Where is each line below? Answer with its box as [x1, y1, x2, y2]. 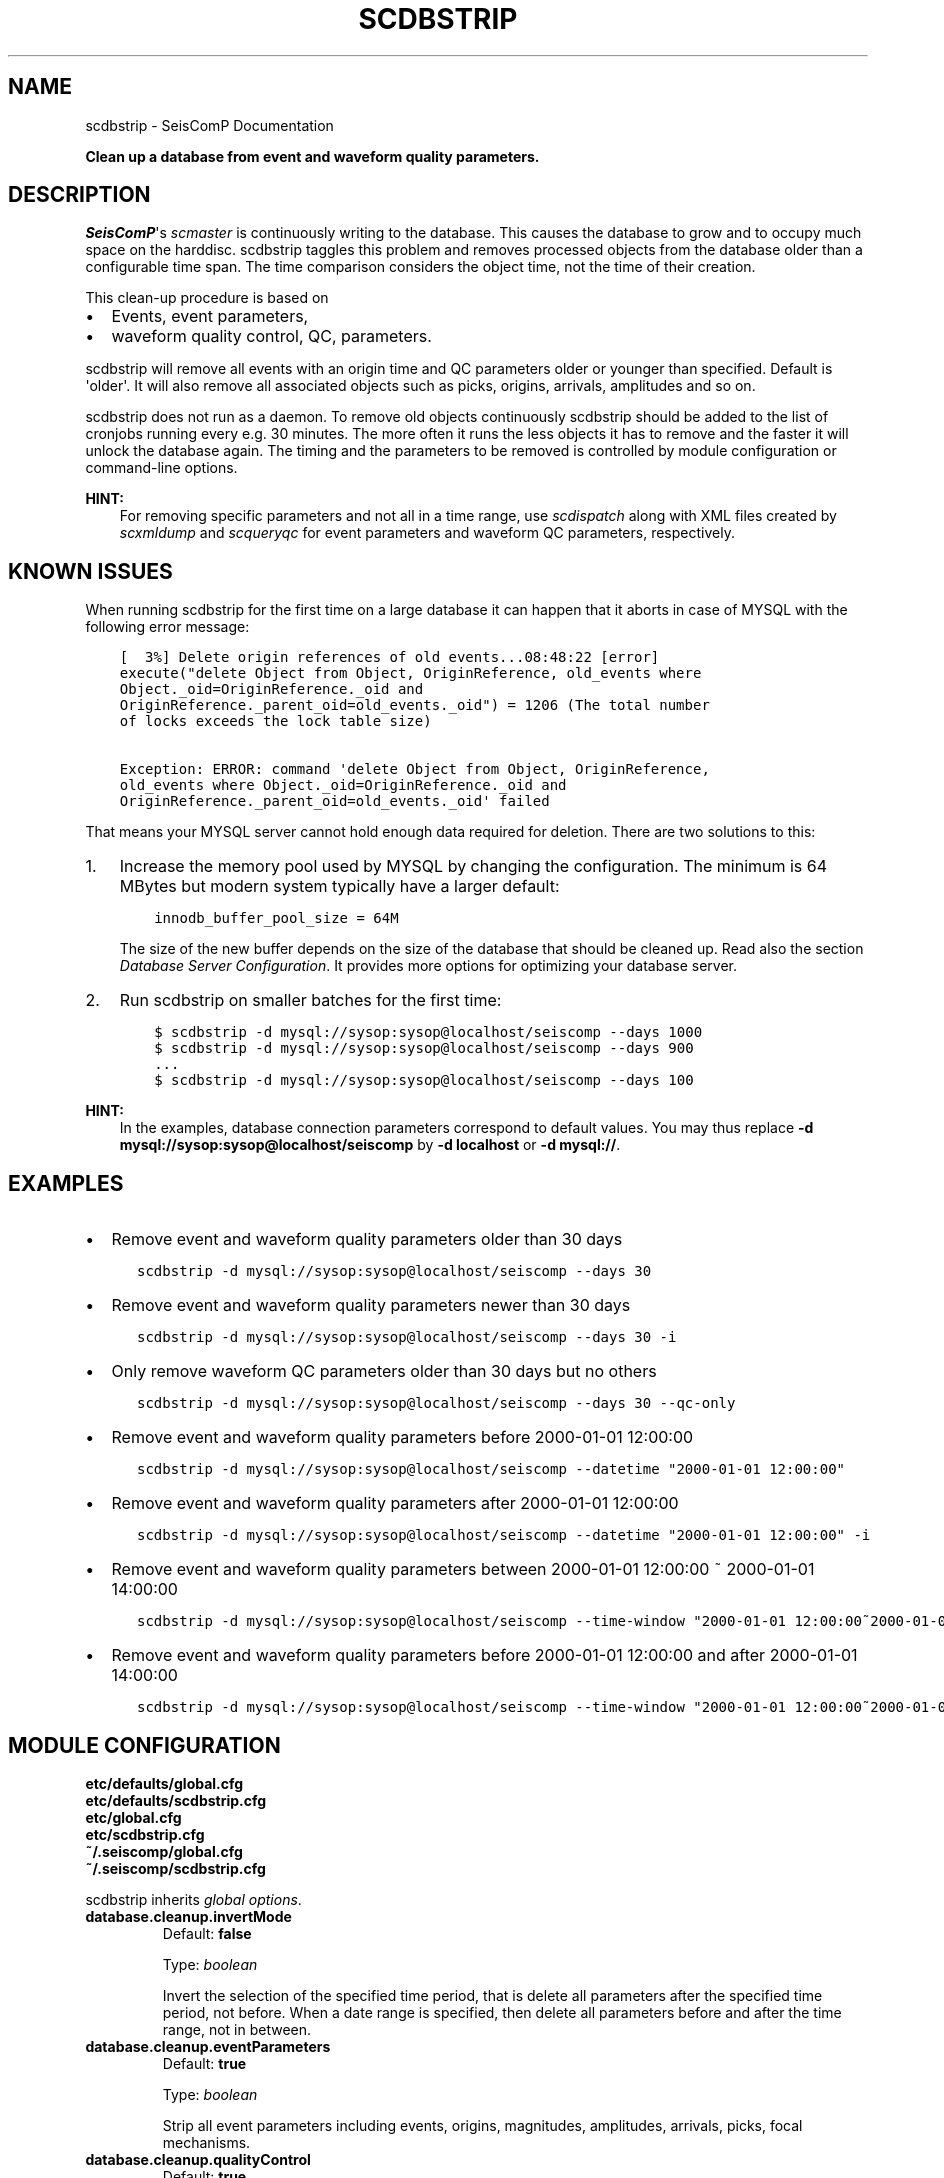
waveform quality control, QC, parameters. [111, 326, 432, 347]
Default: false [162, 1924, 252, 1942]
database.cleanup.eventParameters [85, 2037, 331, 2055]
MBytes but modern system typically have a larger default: [119, 876, 560, 897]
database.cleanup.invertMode [85, 1907, 292, 1925]
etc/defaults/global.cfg [85, 1774, 244, 1792]
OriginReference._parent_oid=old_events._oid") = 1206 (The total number [119, 697, 710, 714]
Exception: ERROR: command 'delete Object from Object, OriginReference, [119, 761, 710, 778]
